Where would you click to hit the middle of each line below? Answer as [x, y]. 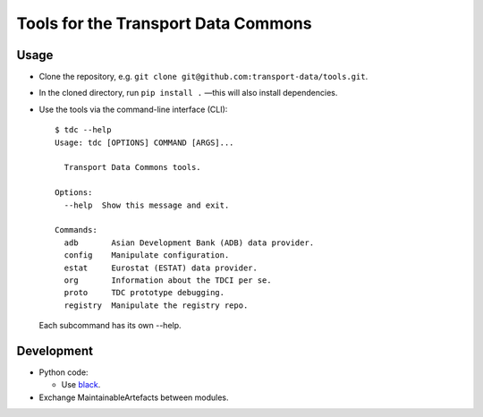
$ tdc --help [83, 130]
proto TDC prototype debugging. [144, 293]
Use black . [81, 385]
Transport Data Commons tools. [132, 167]
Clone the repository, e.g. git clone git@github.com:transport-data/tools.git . [203, 77]
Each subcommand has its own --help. [110, 326]
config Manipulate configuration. [147, 255]
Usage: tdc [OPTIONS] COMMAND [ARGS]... [144, 142]
